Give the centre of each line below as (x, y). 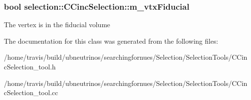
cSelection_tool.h (30, 67)
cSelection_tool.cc (31, 92)
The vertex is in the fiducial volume (57, 25)
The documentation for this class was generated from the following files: (111, 41)
